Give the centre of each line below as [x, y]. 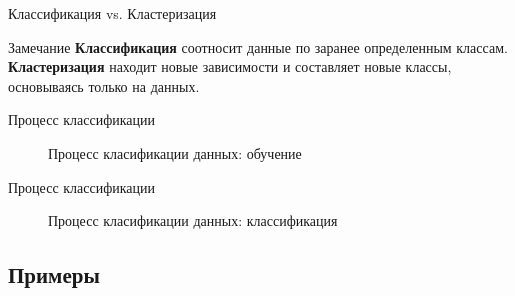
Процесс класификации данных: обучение [175, 152]
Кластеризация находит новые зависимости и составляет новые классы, [230, 66]
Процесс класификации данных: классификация [193, 220]
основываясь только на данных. [104, 85]
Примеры [54, 274]
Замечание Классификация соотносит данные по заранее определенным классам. [258, 46]
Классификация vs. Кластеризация [112, 13]
